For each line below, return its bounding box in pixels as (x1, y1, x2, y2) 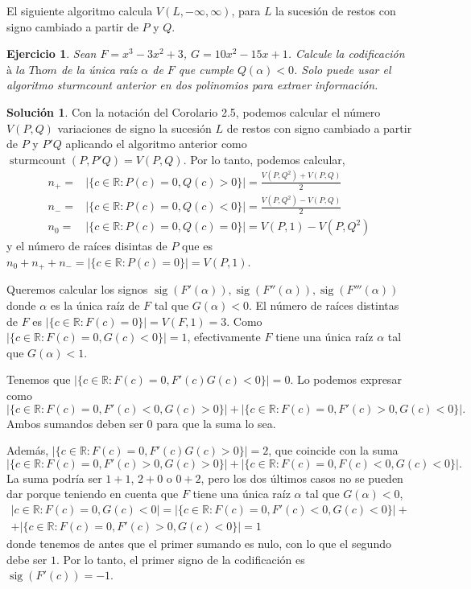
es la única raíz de (50, 296, 140, 313)
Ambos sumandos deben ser (6, 414, 143, 431)
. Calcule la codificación (287, 45, 405, 62)
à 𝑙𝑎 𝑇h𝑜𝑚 (6, 64, 57, 76)
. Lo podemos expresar (290, 371, 402, 388)
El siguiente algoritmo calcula (6, 2, 153, 19)
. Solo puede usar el (294, 60, 391, 77)
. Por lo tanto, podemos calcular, (183, 150, 345, 167)
